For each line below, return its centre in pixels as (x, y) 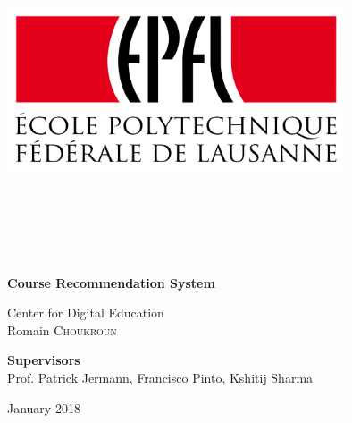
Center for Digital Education (86, 313)
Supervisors (44, 360)
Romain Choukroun (62, 330)
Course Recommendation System (111, 282)
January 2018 (44, 407)
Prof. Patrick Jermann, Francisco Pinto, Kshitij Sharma (160, 377)
